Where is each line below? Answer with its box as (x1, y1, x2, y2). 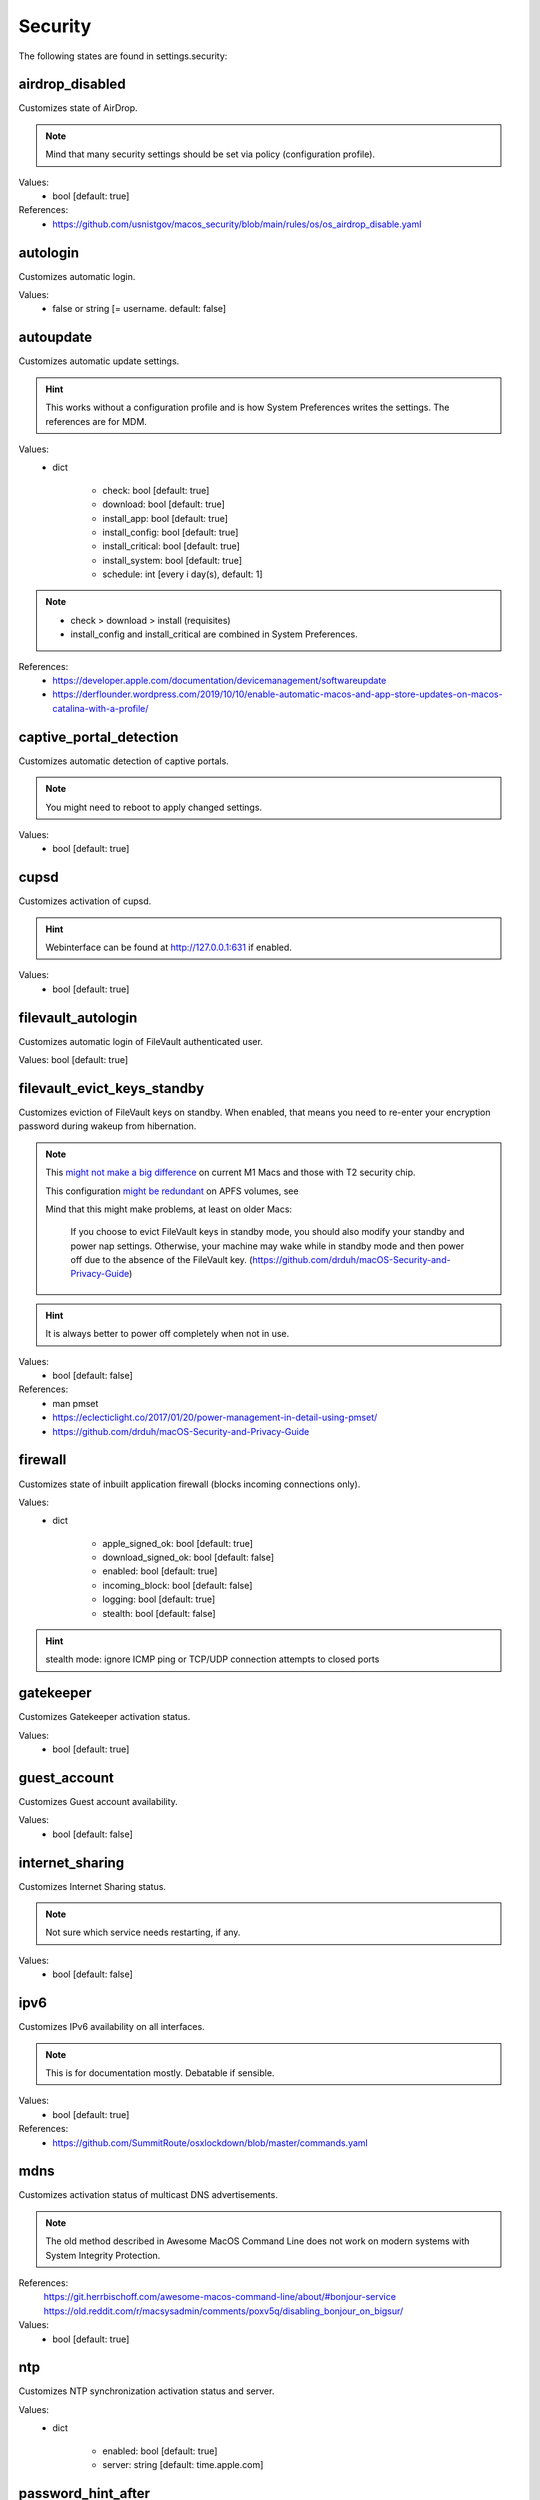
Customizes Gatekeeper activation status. (18, 1711, 191, 1723)
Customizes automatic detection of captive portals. (18, 755, 229, 767)
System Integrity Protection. (45, 2249, 161, 2261)
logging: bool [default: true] (102, 1593, 216, 1605)
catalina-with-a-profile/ (52, 702, 149, 714)
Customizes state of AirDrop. (18, 102, 139, 114)
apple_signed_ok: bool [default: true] (102, 1537, 254, 1549)
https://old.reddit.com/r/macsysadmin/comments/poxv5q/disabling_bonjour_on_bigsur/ (43, 2305, 404, 2317)
